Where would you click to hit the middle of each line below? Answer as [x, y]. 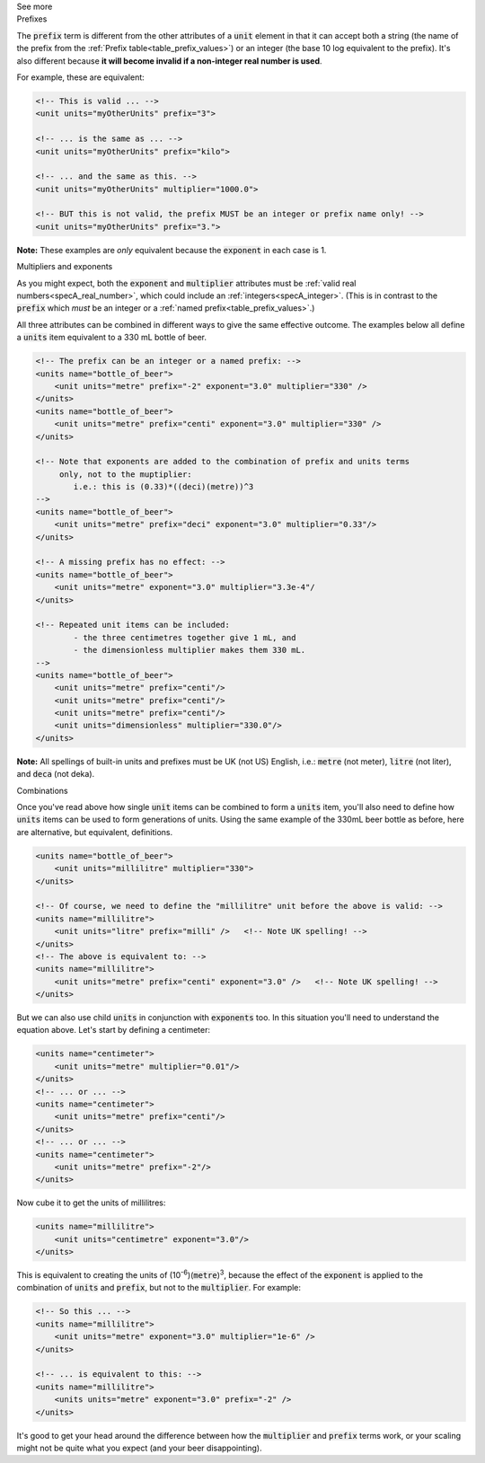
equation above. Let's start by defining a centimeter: [114, 1030]
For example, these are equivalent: [81, 77]
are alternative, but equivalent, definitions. [95, 832]
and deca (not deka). [56, 774]
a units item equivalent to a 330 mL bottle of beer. [111, 338]
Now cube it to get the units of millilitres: [91, 1203]
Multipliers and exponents [65, 267]
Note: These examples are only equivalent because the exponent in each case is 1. [172, 250]
